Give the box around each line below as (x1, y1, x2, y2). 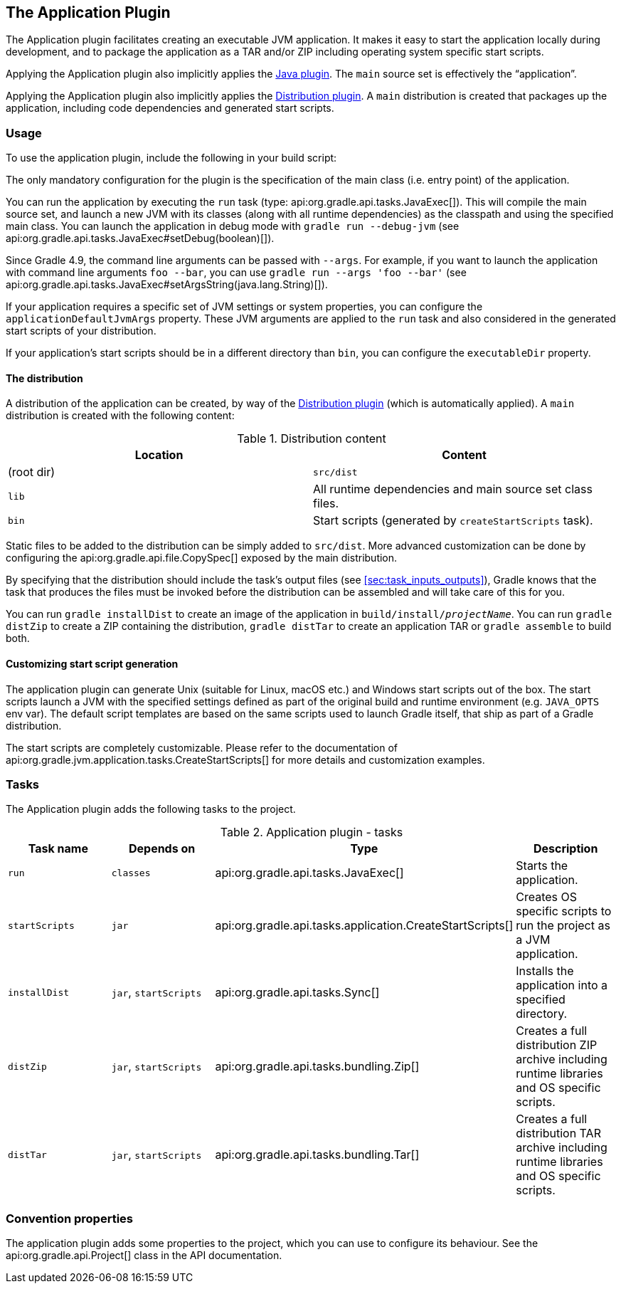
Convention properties (6, 1211, 133, 1226)
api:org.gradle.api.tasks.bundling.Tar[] (215, 1147, 420, 1162)
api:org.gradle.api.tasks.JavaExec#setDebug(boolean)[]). (6, 232, 275, 245)
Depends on (128, 841, 196, 856)
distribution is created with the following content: (6, 409, 235, 422)
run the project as (516, 918, 610, 933)
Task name (28, 841, 88, 856)
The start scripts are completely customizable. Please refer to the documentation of (6, 741, 398, 754)
